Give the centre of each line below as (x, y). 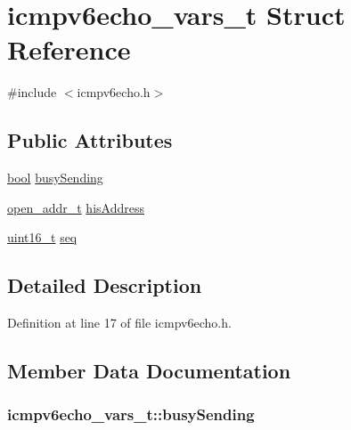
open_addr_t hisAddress (76, 207)
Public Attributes (90, 140)
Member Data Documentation (149, 371)
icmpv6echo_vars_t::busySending (131, 414)
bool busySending (55, 178)
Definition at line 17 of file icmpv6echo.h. (119, 323)
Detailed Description (105, 285)
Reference (69, 49)
